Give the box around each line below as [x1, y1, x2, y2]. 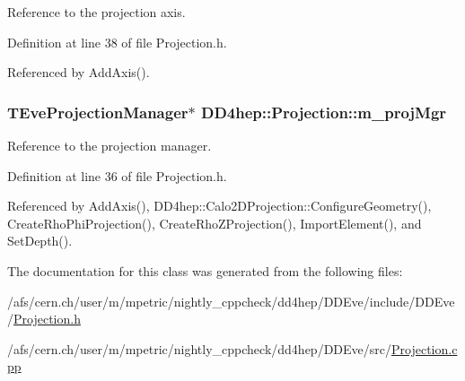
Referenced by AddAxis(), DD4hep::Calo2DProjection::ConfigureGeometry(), [7, 196, 432, 215]
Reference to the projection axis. [7, 3, 186, 21]
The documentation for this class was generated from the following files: [7, 261, 403, 280]
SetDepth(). [7, 231, 73, 250]
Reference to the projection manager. [7, 136, 212, 154]
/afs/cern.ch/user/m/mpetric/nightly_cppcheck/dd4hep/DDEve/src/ [7, 339, 391, 358]
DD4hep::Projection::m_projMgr [200, 100, 447, 123]
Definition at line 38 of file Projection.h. [7, 32, 227, 51]
